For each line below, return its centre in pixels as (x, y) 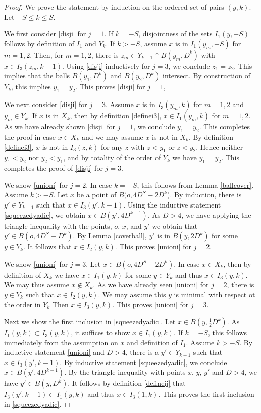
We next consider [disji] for (46, 104)
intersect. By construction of (206, 75)
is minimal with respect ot (215, 294)
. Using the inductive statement (172, 204)
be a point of (96, 195)
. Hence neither (220, 147)
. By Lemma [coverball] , (110, 236)
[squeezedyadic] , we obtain (45, 214)
